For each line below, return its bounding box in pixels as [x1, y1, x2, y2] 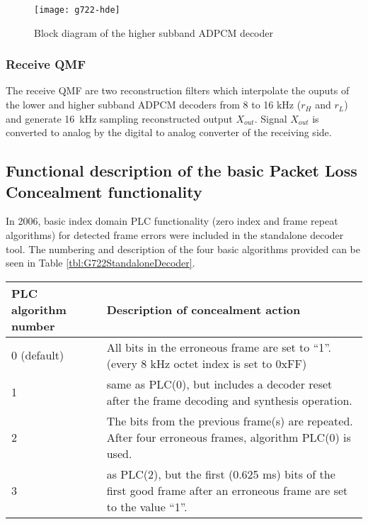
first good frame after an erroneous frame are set [106, 481, 348, 498]
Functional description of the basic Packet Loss [6, 160, 357, 182]
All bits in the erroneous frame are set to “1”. [106, 338, 331, 355]
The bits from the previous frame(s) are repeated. [106, 412, 353, 429]
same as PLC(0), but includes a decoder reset [106, 375, 333, 392]
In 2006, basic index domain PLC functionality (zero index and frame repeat [6, 213, 338, 228]
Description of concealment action [106, 301, 301, 318]
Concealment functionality [6, 180, 202, 202]
